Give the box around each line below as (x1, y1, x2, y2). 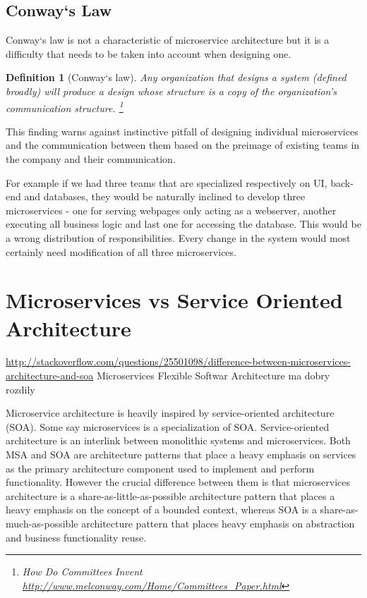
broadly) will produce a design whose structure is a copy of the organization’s (6, 83, 337, 98)
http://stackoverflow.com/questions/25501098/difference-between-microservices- (6, 354, 351, 369)
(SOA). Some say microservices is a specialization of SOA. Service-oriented (6, 419, 330, 434)
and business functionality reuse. (6, 530, 147, 544)
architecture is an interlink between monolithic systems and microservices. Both (6, 433, 351, 448)
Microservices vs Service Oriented (6, 286, 343, 315)
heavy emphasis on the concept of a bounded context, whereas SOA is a (6, 502, 317, 517)
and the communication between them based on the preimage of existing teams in (6, 138, 360, 152)
